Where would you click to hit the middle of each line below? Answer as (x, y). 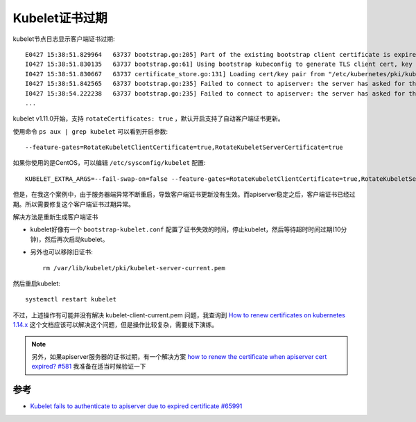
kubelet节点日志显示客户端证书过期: (64, 39)
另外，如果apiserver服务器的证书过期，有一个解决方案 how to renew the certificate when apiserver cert (179, 356)
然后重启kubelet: (36, 283)
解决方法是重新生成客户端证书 (55, 217)
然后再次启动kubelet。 (77, 239)
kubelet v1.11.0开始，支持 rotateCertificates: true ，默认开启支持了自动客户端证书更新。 (148, 118)
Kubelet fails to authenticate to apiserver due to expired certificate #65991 (136, 406)
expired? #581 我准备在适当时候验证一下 (89, 367)
